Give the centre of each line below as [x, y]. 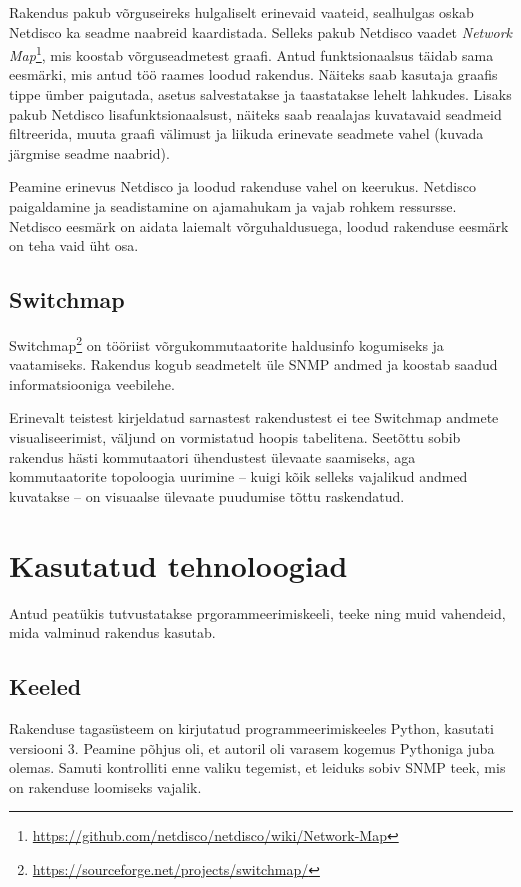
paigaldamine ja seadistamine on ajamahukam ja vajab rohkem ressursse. [233, 206]
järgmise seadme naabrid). [89, 152]
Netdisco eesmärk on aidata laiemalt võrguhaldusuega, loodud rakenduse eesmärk [259, 225]
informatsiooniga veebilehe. [92, 383]
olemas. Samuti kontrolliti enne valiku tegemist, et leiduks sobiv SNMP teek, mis [257, 767]
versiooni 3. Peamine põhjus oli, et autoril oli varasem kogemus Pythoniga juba [252, 747]
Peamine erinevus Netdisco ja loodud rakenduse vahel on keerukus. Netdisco [242, 186]
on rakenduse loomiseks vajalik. [105, 786]
